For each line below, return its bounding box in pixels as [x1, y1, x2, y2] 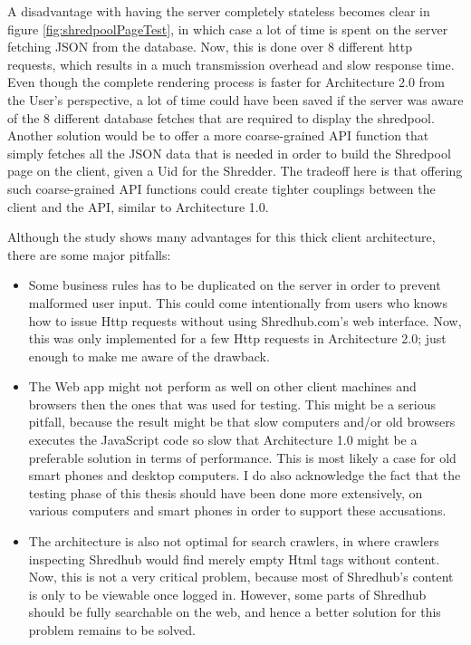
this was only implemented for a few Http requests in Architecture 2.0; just [28, 329, 447, 348]
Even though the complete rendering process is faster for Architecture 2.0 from [7, 72, 446, 91]
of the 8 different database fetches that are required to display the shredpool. [7, 108, 435, 127]
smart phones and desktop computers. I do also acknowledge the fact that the [28, 466, 461, 485]
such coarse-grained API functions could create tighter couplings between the [7, 178, 436, 197]
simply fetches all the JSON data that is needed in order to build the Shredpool [7, 143, 451, 162]
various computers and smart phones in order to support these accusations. [28, 501, 447, 520]
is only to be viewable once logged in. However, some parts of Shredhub [28, 584, 427, 603]
